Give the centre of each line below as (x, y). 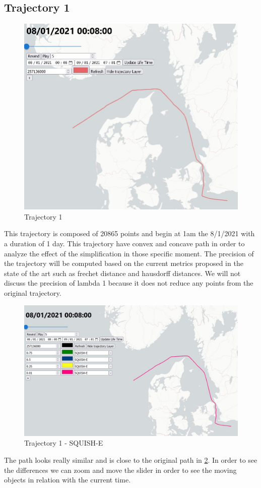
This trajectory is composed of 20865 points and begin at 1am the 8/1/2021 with (129, 233)
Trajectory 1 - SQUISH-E (64, 443)
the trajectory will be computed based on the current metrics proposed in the (124, 263)
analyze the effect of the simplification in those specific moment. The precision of (129, 253)
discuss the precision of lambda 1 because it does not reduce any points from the (129, 283)
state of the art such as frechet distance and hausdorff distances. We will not (122, 273)
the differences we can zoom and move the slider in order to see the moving (120, 470)
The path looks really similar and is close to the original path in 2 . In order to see (131, 460)
